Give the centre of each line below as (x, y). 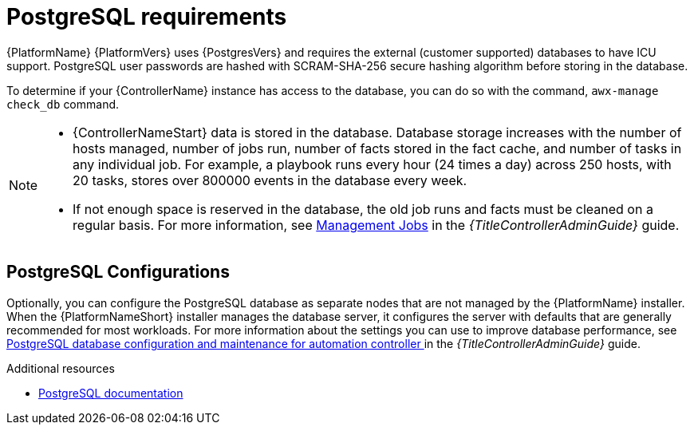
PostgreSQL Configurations (118, 272)
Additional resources (61, 368)
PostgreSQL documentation (111, 393)
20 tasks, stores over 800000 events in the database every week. (270, 180)
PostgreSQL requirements (147, 17)
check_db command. (63, 104)
